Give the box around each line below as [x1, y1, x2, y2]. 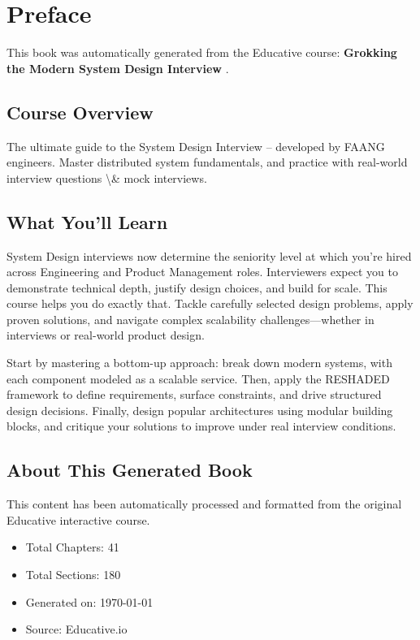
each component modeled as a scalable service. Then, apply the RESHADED [6, 370, 390, 387]
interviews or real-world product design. [6, 326, 205, 344]
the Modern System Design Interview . [6, 59, 229, 76]
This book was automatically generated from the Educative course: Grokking [6, 44, 397, 61]
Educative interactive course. [6, 511, 150, 528]
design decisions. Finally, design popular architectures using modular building [6, 401, 393, 418]
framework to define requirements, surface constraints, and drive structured [6, 386, 382, 403]
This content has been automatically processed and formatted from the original [6, 495, 402, 512]
